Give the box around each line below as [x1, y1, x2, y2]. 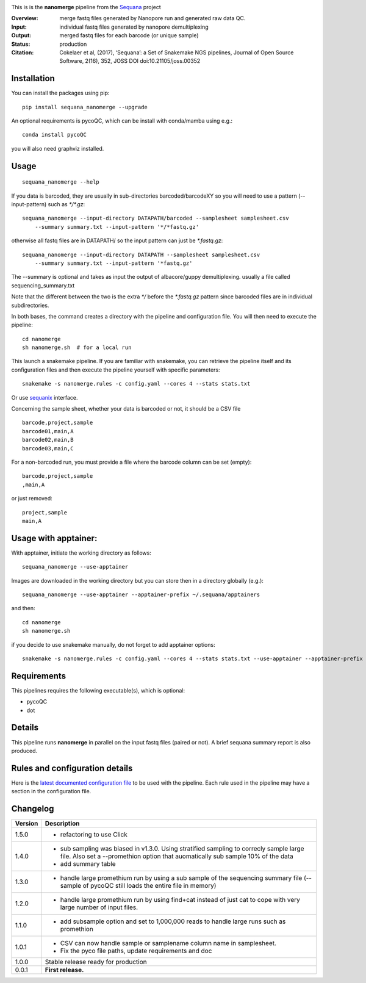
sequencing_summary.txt [11, 281, 75, 289]
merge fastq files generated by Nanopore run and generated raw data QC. [59, 15, 246, 22]
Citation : [11, 49, 34, 56]
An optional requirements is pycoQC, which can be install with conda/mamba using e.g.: [11, 117, 233, 124]
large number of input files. [60, 903, 138, 912]
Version [15, 819, 38, 828]
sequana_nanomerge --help [22, 179, 100, 185]
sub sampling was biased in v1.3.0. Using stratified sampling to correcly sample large [60, 844, 304, 853]
